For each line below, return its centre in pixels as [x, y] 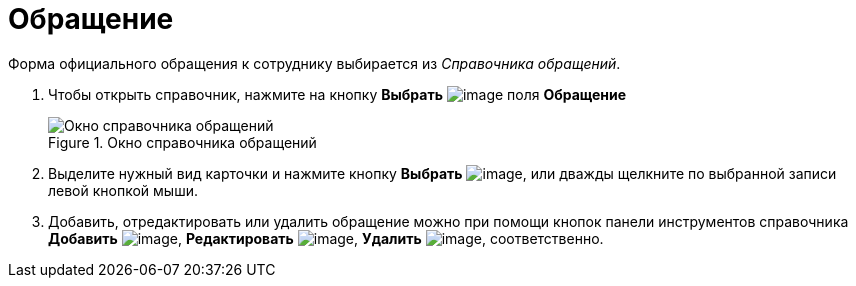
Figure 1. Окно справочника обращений [182, 142]
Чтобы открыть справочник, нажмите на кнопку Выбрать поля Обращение [337, 94]
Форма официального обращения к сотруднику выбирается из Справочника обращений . [314, 63]
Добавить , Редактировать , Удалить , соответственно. [326, 238]
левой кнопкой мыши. [123, 190]
